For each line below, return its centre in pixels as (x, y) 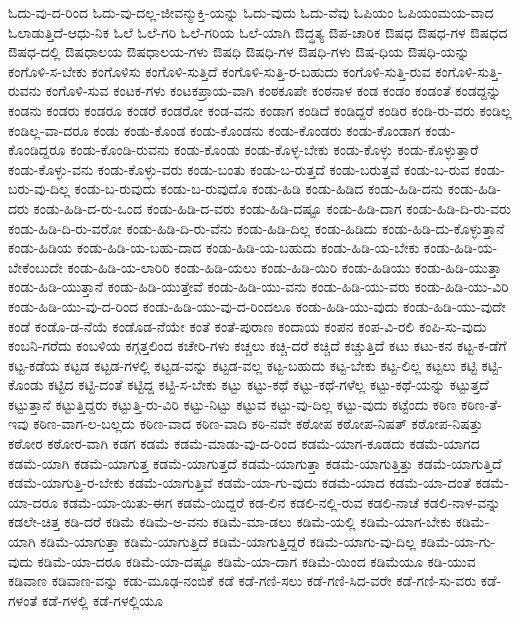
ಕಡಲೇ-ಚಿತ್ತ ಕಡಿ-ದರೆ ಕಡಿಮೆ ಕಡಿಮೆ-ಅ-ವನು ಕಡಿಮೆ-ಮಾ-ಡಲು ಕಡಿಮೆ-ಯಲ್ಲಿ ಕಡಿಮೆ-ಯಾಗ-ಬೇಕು (230, 521)
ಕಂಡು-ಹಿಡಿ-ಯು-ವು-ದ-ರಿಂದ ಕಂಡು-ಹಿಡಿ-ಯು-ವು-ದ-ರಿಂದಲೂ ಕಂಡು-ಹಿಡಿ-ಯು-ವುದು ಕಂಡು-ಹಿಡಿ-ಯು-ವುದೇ (257, 305)
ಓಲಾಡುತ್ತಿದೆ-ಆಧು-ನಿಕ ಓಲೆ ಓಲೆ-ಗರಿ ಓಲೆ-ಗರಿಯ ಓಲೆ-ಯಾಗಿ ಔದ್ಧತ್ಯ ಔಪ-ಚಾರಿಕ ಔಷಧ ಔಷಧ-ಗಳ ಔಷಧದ (258, 31)
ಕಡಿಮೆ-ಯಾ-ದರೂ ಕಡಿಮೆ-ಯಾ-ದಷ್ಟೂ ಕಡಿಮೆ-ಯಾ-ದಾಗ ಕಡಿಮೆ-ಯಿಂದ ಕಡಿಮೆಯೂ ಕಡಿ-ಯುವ (256, 560)
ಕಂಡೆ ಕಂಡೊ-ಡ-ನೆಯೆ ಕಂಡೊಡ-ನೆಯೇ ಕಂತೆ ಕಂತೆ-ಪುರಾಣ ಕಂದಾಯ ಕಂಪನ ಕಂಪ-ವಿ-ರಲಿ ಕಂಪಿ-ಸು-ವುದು (247, 325)
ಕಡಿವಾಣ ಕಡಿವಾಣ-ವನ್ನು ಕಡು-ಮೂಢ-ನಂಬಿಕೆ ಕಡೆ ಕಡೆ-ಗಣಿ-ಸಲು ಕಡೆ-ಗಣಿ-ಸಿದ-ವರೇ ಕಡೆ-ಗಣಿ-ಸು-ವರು (242, 580)
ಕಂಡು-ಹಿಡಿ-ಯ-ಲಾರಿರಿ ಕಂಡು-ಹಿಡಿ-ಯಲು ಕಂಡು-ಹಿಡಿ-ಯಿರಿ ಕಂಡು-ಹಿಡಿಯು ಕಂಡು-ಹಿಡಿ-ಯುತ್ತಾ (284, 266)
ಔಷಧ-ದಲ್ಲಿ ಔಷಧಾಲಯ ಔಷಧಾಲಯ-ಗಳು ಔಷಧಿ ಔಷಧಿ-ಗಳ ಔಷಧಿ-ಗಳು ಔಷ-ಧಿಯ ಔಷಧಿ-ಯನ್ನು (239, 51)
